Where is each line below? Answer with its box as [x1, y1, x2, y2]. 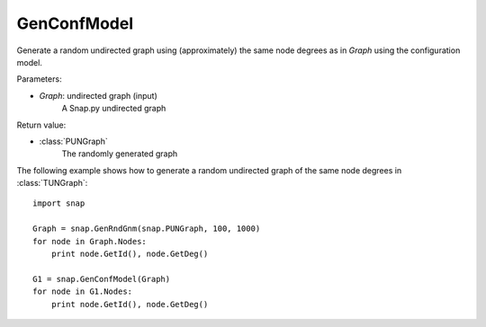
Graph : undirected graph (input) [39, 90, 157, 101]
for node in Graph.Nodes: [32, 236, 148, 246]
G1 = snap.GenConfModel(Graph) [32, 274, 171, 284]
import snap [32, 199, 85, 208]
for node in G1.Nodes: [32, 287, 133, 296]
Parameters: [16, 74, 62, 84]
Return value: [16, 119, 67, 130]
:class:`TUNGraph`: [16, 178, 88, 189]
